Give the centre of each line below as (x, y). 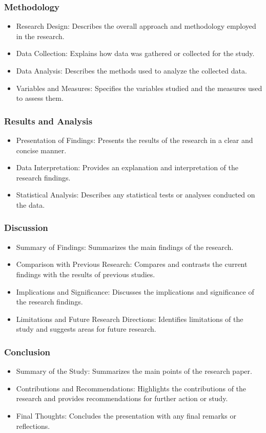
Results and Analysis (48, 121)
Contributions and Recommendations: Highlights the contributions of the (131, 388)
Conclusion (27, 351)
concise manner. (41, 150)
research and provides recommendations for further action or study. (122, 398)
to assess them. (40, 98)
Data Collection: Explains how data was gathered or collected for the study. (135, 53)
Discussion (26, 228)
